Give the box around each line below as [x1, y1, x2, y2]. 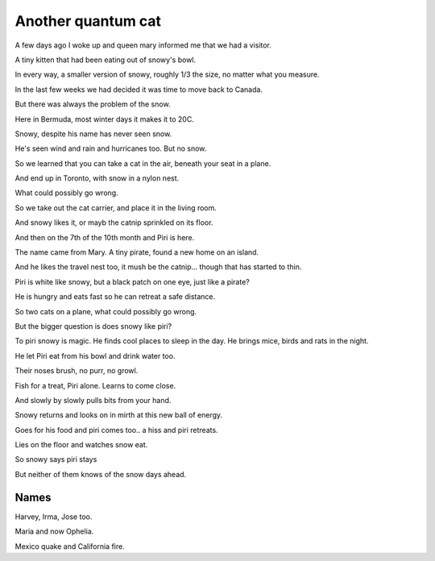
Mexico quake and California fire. [14, 541, 125, 551]
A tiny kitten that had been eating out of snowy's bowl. [14, 55, 197, 64]
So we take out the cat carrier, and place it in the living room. [14, 202, 217, 213]
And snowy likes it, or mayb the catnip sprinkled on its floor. [14, 218, 213, 227]
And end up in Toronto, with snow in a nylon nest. [14, 173, 180, 183]
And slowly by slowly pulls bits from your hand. [14, 395, 172, 405]
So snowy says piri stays [14, 455, 97, 464]
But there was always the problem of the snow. [14, 99, 171, 109]
